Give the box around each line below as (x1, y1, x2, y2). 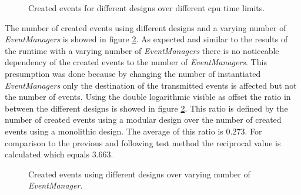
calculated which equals (5, 148, 89, 160)
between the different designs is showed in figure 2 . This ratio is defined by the (5, 102, 288, 114)
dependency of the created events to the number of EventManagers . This (5, 56, 267, 68)
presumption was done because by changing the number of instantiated (5, 67, 261, 79)
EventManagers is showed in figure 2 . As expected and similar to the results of (5, 33, 288, 45)
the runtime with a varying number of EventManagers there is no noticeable (5, 44, 279, 56)
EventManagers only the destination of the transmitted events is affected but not (5, 79, 297, 91)
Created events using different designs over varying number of (28, 167, 250, 180)
